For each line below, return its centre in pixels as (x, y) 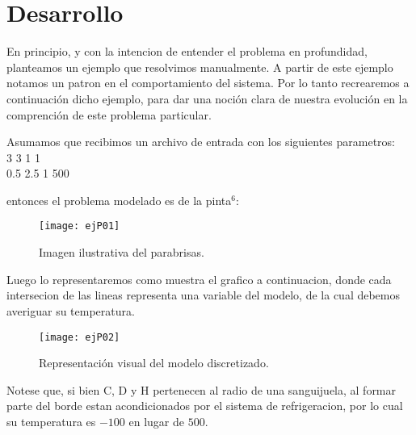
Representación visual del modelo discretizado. (154, 363)
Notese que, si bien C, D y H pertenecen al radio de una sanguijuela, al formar (202, 389)
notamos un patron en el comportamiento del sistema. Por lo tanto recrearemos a (208, 83)
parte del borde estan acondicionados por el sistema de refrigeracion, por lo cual (205, 406)
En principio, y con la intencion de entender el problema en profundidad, (187, 51)
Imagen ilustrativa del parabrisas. (122, 252)
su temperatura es (51, 421)
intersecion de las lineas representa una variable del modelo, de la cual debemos (204, 295)
